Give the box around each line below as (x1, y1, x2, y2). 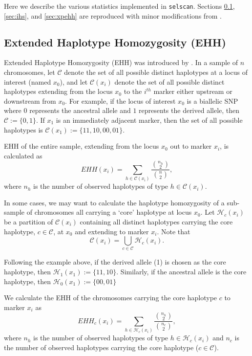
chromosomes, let (4, 67, 55, 77)
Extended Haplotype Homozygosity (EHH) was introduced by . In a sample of (4, 57, 238, 67)
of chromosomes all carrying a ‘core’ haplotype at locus (26, 207, 192, 217)
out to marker (170, 141, 212, 151)
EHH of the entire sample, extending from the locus (4, 141, 159, 151)
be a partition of (4, 216, 53, 226)
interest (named (4, 76, 51, 87)
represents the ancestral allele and (29, 105, 131, 115)
